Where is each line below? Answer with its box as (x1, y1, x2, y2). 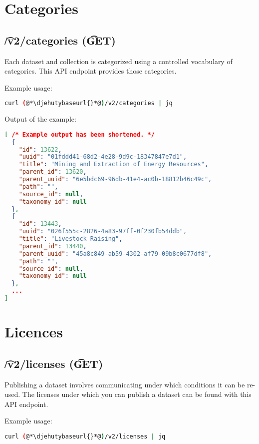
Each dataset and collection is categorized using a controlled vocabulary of (4, 56, 233, 66)
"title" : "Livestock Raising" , (18, 235, 123, 243)
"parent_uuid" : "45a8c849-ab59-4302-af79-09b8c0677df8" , (18, 250, 212, 257)
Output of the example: (4, 114, 76, 124)
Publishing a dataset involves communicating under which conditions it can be (4, 379, 245, 389)
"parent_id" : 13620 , (18, 168, 87, 176)
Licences (4, 321, 63, 342)
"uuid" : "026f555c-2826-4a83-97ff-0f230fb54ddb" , (18, 228, 187, 235)
